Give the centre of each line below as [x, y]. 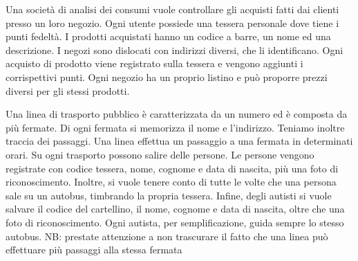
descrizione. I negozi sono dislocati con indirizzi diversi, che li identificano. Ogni [175, 49]
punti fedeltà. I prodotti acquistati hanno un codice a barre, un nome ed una [168, 36]
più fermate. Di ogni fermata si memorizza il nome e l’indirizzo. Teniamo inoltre [175, 127]
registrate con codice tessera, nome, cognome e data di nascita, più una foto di [172, 168]
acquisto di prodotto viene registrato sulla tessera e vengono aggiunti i [154, 63]
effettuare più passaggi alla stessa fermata [94, 250]
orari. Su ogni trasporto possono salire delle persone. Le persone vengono [160, 154]
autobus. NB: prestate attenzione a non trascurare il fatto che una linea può [167, 236]
